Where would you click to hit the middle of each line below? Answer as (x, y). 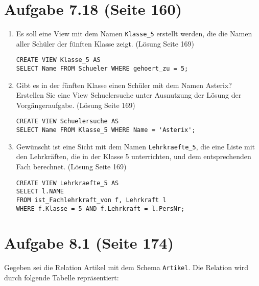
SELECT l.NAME (40, 192)
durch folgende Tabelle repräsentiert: (62, 278)
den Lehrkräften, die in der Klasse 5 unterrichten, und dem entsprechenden (134, 156)
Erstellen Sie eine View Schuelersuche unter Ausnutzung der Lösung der (129, 95)
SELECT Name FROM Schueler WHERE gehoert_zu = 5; (102, 69)
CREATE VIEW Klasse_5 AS (58, 60)
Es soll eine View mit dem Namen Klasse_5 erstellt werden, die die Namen (134, 34)
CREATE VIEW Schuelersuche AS (67, 122)
